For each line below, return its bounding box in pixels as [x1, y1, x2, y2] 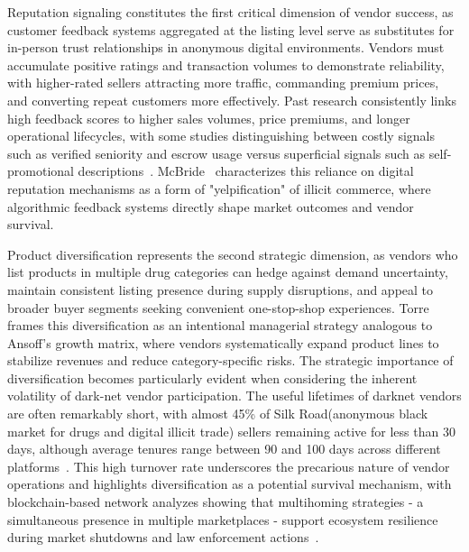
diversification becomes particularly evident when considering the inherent [7, 368, 418, 387]
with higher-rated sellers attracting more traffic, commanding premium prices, [7, 73, 439, 92]
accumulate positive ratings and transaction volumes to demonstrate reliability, [7, 55, 445, 74]
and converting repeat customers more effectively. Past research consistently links [7, 90, 456, 109]
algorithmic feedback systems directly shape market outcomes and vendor [7, 197, 414, 216]
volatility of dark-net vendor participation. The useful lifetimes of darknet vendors [7, 386, 462, 405]
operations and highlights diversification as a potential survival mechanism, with [7, 474, 452, 493]
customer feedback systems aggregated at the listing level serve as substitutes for [7, 20, 455, 39]
